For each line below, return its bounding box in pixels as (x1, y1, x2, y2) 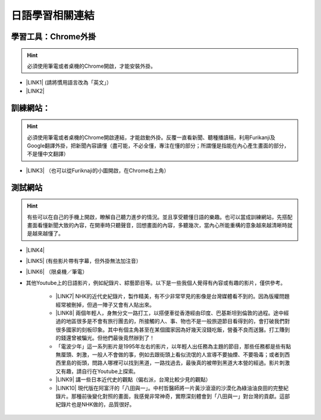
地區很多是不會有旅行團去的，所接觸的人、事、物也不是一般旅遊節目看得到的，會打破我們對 (65, 318, 290, 325)
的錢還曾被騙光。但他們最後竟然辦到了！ (55, 334, 155, 341)
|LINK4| (26, 246, 45, 253)
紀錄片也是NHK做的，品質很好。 (55, 401, 135, 408)
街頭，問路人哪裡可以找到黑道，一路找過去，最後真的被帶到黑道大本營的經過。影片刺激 (76, 359, 290, 366)
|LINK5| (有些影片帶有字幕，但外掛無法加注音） (26, 258, 142, 265)
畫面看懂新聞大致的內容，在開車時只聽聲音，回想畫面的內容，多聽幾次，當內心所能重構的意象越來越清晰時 (27, 221, 288, 228)
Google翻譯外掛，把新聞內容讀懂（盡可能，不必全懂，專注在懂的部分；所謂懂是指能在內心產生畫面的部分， (27, 142, 289, 149)
